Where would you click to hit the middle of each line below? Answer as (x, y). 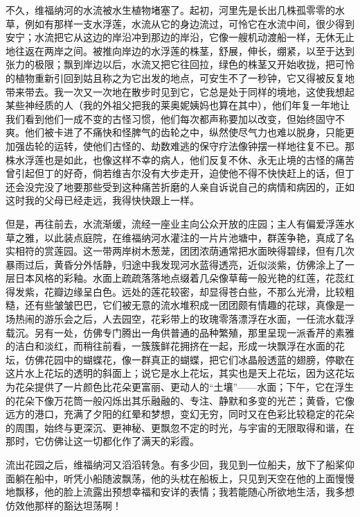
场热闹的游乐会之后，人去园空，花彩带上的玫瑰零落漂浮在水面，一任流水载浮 (180, 319)
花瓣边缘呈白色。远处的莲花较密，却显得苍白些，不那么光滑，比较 (194, 291)
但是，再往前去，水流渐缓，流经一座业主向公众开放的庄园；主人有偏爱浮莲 (175, 223)
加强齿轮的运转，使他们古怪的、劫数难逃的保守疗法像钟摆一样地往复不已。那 (180, 145)
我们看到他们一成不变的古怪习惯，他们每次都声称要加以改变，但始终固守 (170, 118)
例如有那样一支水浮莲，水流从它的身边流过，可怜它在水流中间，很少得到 (189, 23)
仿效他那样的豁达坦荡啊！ (64, 505)
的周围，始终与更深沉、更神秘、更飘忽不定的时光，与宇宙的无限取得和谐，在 (180, 427)
